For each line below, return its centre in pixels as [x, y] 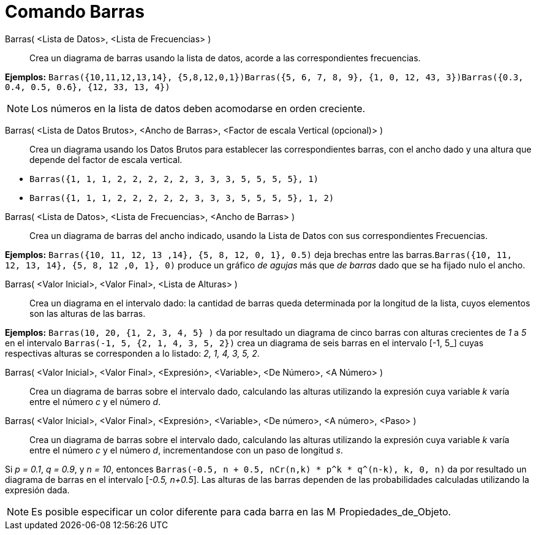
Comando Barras [75, 12]
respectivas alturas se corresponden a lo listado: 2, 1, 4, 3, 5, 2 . [132, 353]
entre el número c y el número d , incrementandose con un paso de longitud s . [186, 450]
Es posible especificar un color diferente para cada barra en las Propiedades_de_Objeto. [241, 511]
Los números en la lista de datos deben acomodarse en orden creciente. [198, 108]
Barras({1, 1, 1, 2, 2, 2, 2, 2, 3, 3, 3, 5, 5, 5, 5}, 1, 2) [182, 198]
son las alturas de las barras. [88, 313]
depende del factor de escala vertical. [106, 159]
